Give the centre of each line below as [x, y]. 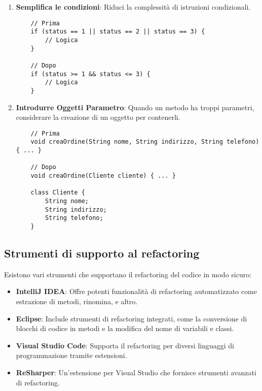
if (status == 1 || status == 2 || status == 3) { [118, 32]
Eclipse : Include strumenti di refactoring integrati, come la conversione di [132, 318]
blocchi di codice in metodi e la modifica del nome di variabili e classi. [125, 328]
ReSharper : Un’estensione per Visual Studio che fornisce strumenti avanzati [136, 372]
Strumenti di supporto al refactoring [102, 253]
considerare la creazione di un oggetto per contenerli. [98, 117]
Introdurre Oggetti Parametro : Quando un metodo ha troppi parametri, [135, 107]
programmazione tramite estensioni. [71, 355]
